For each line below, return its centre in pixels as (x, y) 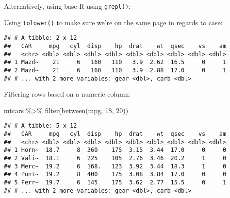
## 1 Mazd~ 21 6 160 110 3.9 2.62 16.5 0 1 (115, 62)
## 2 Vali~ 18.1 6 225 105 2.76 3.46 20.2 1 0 (115, 158)
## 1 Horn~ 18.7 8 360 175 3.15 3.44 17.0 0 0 (115, 150)
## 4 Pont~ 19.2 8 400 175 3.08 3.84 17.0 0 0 (115, 174)
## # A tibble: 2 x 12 (41, 38)
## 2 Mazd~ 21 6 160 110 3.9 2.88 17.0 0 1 (115, 70)
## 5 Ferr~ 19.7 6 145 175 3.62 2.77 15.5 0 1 (115, 183)
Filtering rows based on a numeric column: (67, 94)
